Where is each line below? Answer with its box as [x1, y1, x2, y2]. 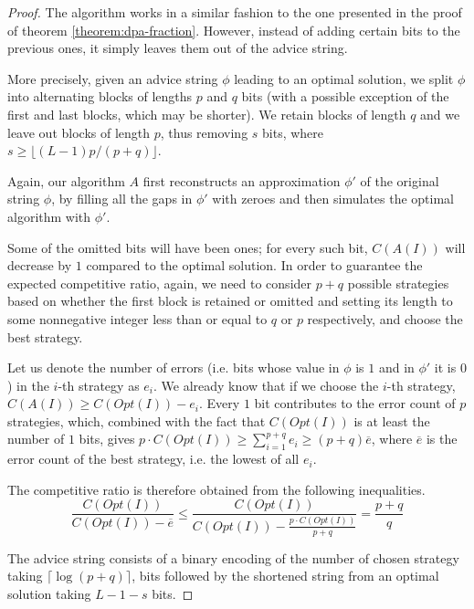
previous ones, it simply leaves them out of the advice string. [7, 38, 348, 58]
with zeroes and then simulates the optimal [212, 189, 454, 208]
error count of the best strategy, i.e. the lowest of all [7, 449, 300, 468]
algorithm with [7, 206, 91, 226]
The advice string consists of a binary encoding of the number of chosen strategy [7, 548, 459, 567]
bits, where [262, 122, 324, 142]
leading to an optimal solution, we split [234, 68, 454, 88]
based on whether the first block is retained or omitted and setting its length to [7, 291, 453, 310]
